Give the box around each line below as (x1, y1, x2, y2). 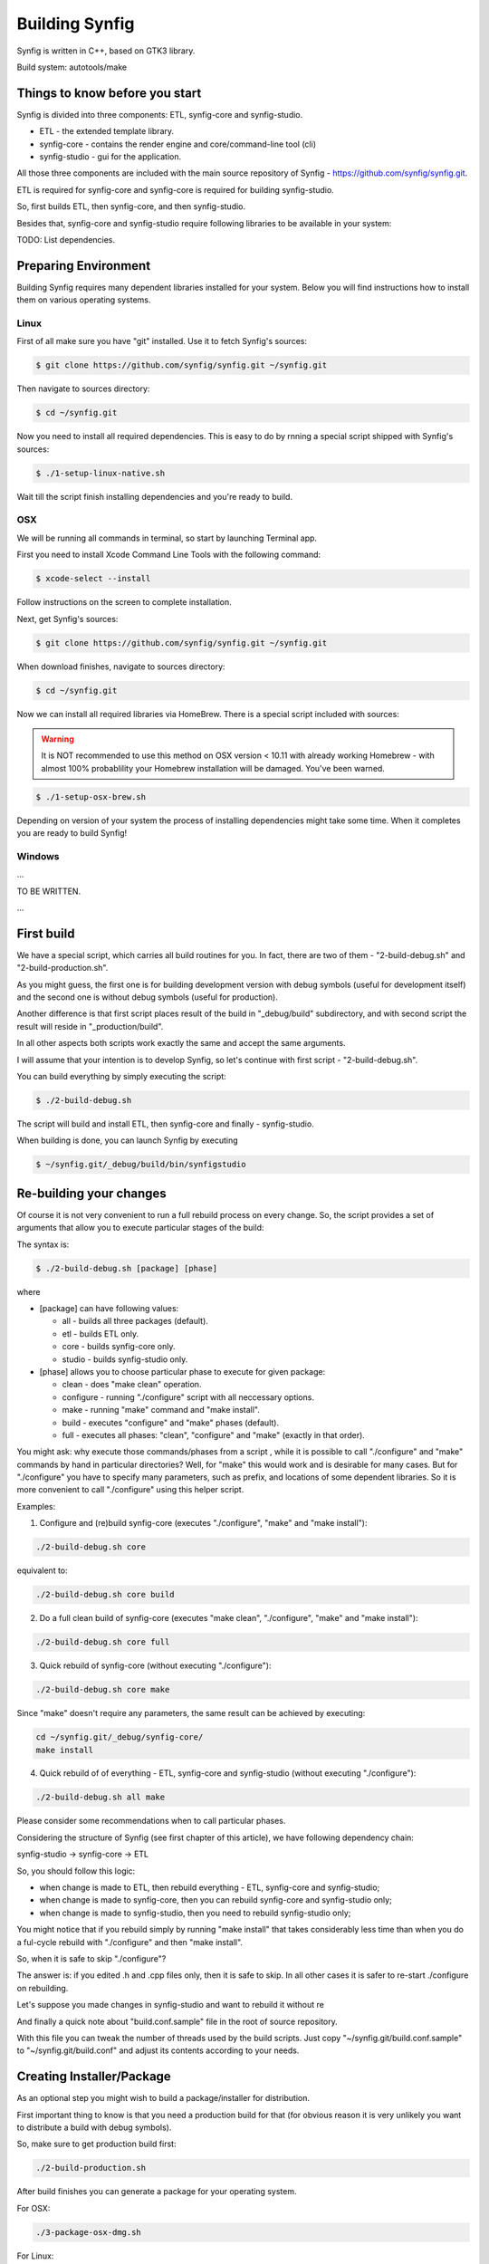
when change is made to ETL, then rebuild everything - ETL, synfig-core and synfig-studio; (39, 1882, 380, 1893)
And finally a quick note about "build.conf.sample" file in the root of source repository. (16, 2016, 339, 2027)
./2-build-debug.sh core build (35, 1589, 176, 1600)
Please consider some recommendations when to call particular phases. (16, 1816, 286, 1827)
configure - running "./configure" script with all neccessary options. (62, 1391, 314, 1403)
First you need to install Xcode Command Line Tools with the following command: (16, 549, 321, 561)
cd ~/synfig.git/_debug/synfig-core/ (35, 1732, 204, 1742)
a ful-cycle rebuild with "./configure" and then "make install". (16, 1936, 244, 1947)
